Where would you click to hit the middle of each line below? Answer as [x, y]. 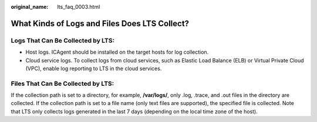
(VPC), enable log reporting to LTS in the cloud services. [94, 68]
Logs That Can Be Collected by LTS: [63, 40]
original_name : [30, 7]
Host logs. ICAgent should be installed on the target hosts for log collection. [117, 52]
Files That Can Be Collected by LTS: [63, 83]
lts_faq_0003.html [79, 7]
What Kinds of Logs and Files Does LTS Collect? [100, 23]
